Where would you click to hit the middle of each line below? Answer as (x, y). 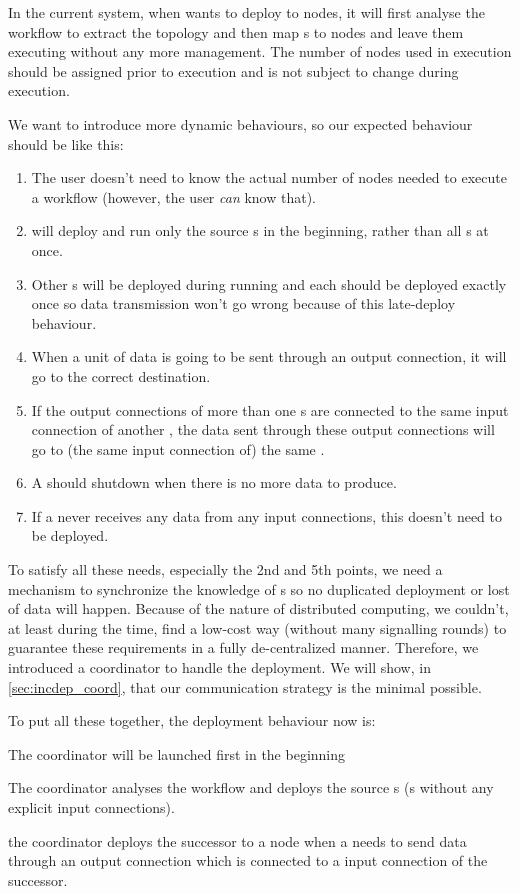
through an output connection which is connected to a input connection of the (248, 860)
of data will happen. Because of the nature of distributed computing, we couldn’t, (258, 608)
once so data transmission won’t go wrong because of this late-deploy (243, 303)
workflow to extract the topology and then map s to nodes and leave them (236, 31)
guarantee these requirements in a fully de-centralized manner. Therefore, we (243, 647)
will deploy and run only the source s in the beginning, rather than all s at (260, 230)
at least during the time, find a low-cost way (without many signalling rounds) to (257, 627)
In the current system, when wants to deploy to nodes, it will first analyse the (246, 12)
